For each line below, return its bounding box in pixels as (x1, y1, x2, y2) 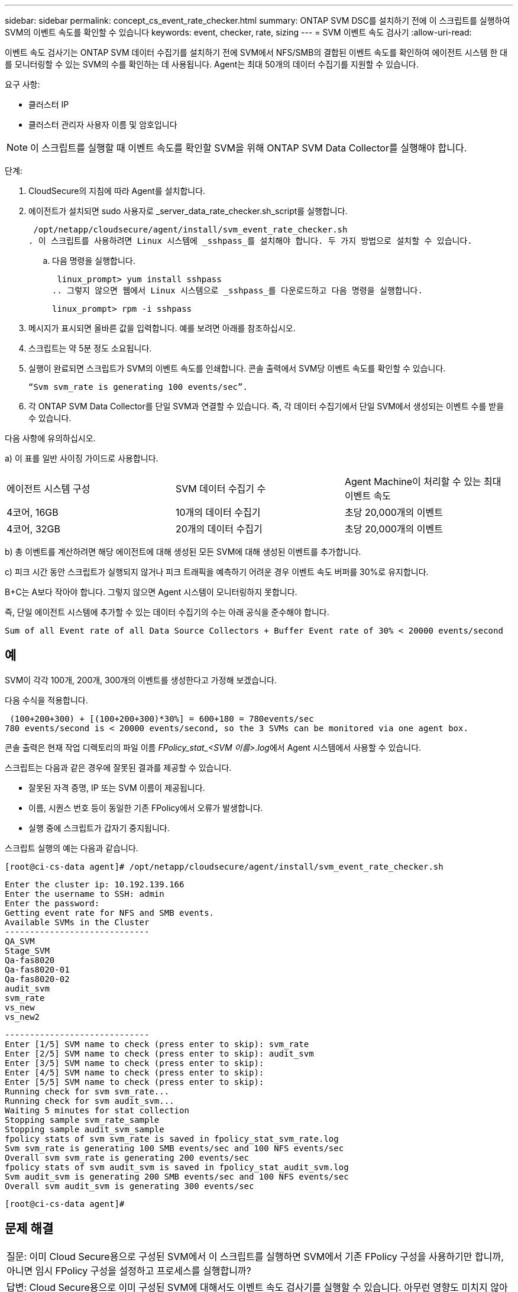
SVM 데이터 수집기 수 (175, 483, 266, 495)
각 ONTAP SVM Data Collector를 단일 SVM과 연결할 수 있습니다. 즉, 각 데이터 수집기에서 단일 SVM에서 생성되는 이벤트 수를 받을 (28, 401, 504, 411)
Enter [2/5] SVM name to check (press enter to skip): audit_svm (5, 1048, 314, 1058)
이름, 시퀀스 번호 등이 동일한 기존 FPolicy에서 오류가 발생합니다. (28, 802, 263, 813)
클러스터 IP (28, 99, 69, 109)
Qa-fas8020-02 (5, 974, 70, 984)
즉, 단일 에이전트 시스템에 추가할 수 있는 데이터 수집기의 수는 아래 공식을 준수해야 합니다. (5, 607, 329, 617)
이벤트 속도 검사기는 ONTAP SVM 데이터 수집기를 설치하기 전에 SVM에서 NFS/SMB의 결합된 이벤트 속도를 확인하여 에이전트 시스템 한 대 (5, 47, 508, 57)
